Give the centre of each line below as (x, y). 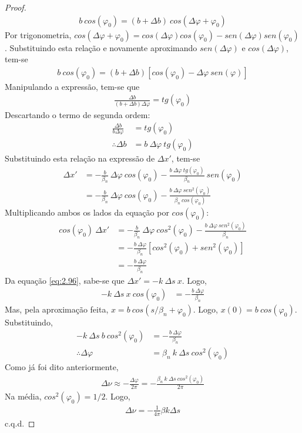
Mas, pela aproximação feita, (57, 309)
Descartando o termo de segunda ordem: (78, 114)
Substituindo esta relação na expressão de (80, 158)
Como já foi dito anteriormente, (62, 367)
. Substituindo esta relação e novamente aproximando (101, 47)
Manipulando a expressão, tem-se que (72, 86)
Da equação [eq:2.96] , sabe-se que (65, 280)
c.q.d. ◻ (20, 423)
